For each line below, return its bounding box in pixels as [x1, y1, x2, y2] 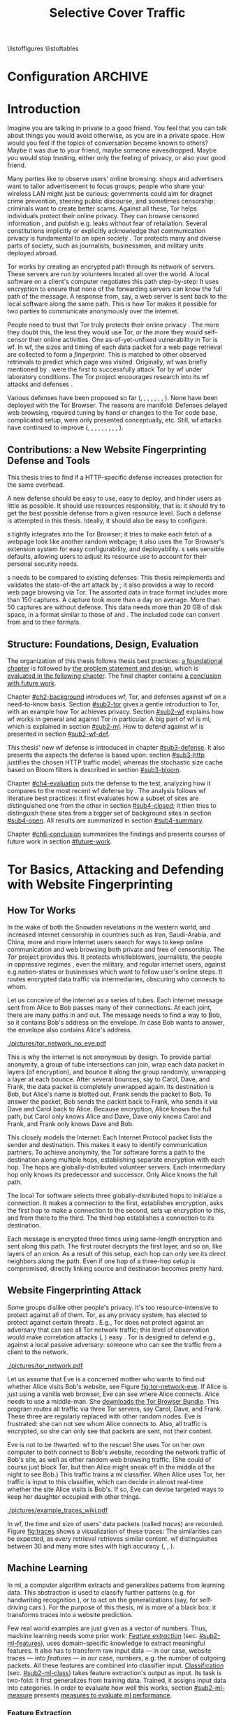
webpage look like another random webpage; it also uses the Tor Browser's [7, 537, 225, 546]
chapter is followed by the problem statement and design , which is [7, 664, 199, 672]
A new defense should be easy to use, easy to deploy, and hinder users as [7, 494, 221, 503]
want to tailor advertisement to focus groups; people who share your [7, 182, 205, 190]
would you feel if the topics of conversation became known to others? [7, 138, 208, 148]
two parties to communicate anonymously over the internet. [7, 307, 180, 315]
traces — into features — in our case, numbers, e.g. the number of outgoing [7, 1653, 226, 1662]
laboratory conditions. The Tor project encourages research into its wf [7, 373, 210, 381]
